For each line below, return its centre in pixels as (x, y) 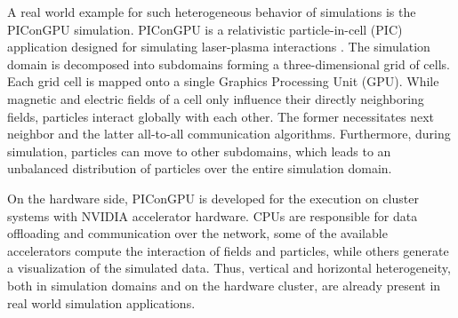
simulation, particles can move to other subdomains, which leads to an (199, 151)
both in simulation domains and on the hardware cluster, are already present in (224, 285)
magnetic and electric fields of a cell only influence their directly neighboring (216, 98)
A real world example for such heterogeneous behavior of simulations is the (212, 12)
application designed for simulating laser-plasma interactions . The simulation (219, 47)
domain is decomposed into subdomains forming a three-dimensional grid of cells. (229, 64)
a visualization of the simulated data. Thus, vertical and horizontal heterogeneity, (229, 268)
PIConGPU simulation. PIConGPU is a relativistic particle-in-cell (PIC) (205, 29)
